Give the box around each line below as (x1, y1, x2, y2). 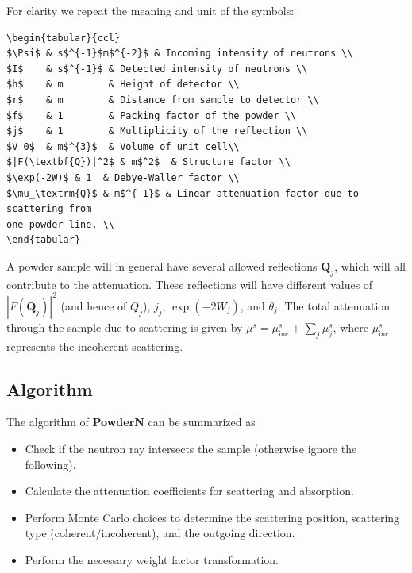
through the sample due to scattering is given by (6, 318, 243, 335)
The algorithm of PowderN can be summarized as (6, 413, 256, 430)
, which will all (334, 257, 406, 274)
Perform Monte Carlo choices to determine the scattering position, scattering (25, 509, 400, 525)
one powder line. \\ (6, 218, 115, 230)
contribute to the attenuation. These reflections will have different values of (6, 275, 373, 292)
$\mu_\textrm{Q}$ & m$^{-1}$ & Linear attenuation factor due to (6, 187, 359, 199)
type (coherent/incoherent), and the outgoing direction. (25, 525, 295, 541)
